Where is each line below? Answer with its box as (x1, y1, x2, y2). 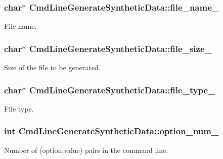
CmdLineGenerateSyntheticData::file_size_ (29, 42, 212, 55)
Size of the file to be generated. (4, 62, 101, 73)
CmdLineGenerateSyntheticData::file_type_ (29, 83, 215, 96)
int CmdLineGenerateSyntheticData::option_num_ (4, 125, 219, 137)
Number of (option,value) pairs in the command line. (4, 144, 168, 155)
